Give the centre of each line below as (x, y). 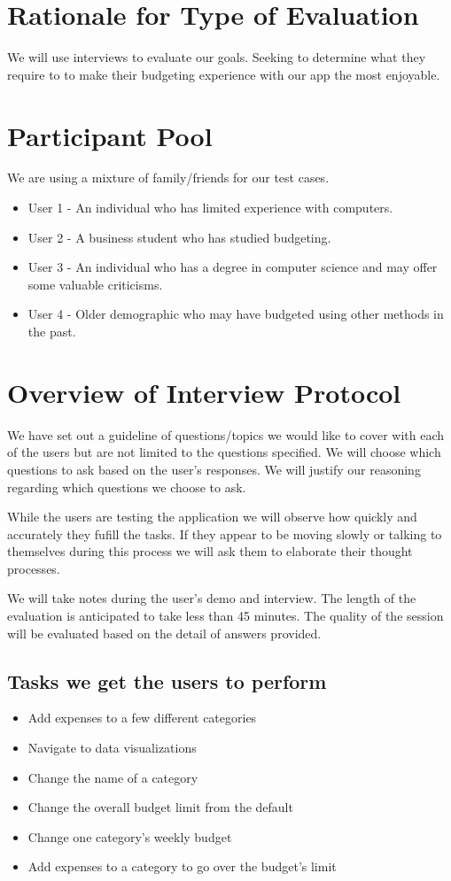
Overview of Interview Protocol (204, 392)
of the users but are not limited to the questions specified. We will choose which (224, 452)
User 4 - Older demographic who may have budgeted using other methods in (236, 314)
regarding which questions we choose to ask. (127, 487)
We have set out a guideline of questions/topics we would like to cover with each (226, 434)
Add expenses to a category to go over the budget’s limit (182, 866)
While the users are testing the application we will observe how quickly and (212, 517)
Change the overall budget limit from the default (160, 807)
